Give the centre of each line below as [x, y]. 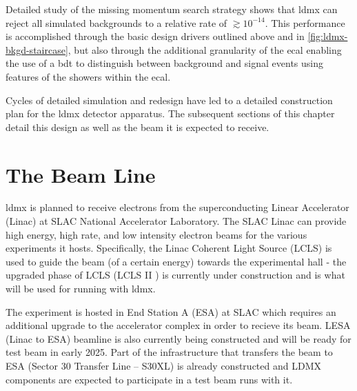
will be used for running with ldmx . [81, 289]
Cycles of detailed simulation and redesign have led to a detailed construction [169, 100]
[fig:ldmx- [328, 36]
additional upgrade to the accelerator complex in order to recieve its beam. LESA [178, 325]
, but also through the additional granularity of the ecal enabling [205, 49]
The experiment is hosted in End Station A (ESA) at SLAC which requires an [171, 311]
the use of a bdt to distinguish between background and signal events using [164, 63]
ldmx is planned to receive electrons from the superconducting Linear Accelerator [177, 207]
